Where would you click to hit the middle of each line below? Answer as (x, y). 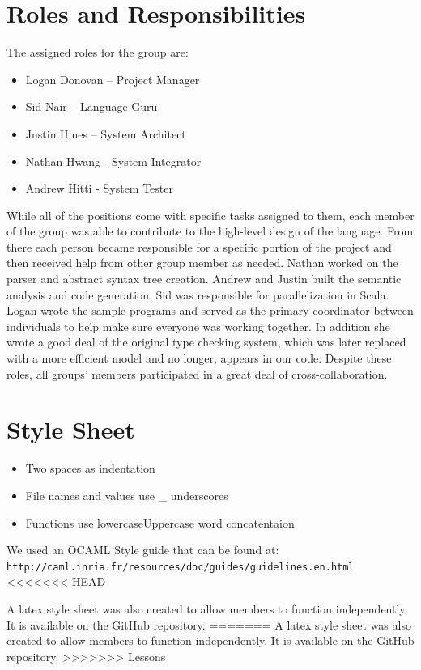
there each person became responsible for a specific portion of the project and (199, 246)
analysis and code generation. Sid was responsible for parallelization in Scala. (198, 294)
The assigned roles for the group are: (98, 52)
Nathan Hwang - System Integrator (113, 161)
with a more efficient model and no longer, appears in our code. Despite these (199, 358)
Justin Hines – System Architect (106, 133)
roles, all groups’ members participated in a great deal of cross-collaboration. (197, 373)
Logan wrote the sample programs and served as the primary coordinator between (210, 310)
